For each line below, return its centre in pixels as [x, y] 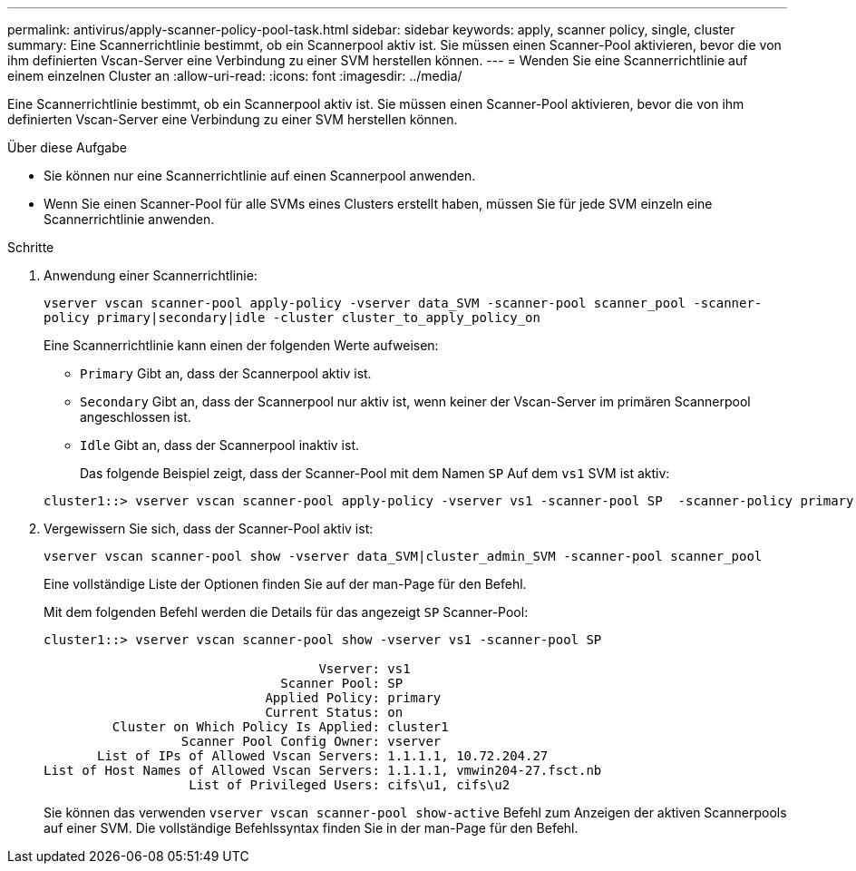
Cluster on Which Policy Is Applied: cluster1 [280, 727]
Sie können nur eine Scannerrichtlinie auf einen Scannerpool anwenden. [260, 176]
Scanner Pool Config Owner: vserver [311, 741]
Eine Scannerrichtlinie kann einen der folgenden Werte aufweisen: [241, 345]
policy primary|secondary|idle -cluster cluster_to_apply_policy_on [292, 318]
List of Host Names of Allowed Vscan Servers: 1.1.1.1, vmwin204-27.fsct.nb [323, 770]
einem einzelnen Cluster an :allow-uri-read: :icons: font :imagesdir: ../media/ [235, 76]
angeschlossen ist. [136, 417]
